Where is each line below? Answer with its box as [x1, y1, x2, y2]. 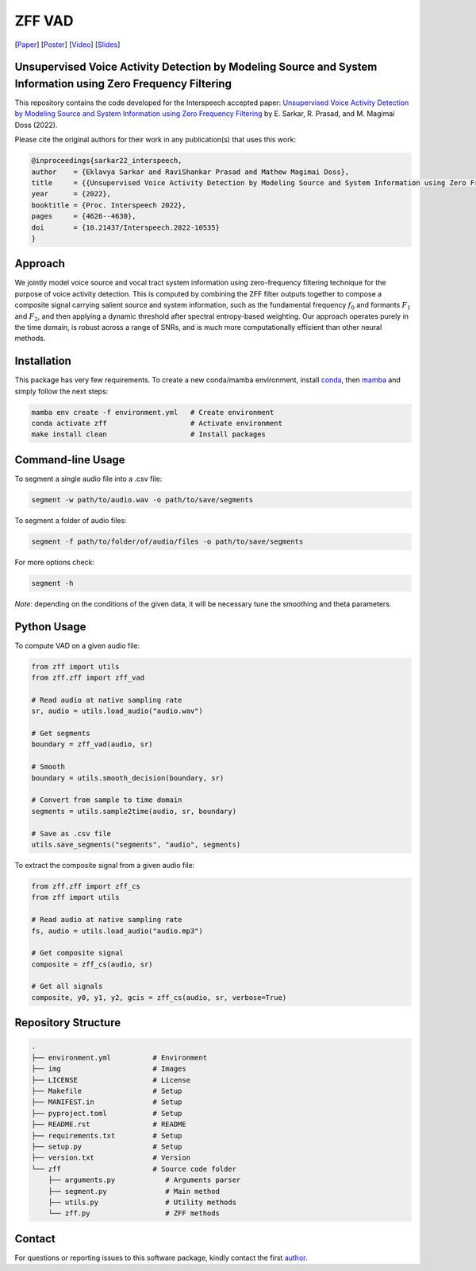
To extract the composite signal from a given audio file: [14, 860, 195, 870]
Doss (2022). [14, 120, 58, 130]
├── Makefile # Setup [31, 1087, 182, 1096]
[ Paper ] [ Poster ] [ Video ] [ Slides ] [14, 40, 121, 49]
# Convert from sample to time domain [31, 796, 182, 804]
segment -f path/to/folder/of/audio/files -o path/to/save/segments [31, 537, 304, 546]
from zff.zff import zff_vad [31, 673, 145, 683]
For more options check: [14, 557, 95, 567]
